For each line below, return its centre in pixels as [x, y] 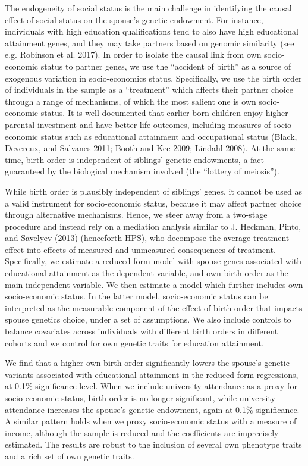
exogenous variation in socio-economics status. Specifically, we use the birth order [153, 78]
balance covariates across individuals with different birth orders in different [142, 331]
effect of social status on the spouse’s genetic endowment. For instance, [134, 19]
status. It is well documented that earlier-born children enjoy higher [164, 113]
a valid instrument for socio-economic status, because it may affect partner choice [153, 203]
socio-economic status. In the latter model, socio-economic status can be [136, 296]
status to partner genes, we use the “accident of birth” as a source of [166, 66]
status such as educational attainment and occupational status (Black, [169, 136]
